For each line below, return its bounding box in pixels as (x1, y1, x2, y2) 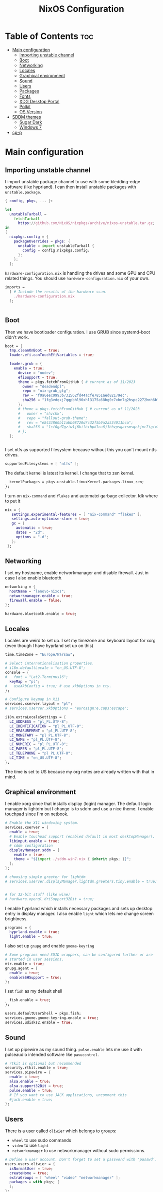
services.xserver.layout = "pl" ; (5, 701, 73, 706)
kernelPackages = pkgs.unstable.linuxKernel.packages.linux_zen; (9, 479, 145, 484)
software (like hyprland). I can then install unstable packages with (5, 184, 137, 190)
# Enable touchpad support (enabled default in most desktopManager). (9, 834, 155, 839)
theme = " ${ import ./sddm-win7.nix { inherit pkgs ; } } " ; (14, 857, 131, 861)
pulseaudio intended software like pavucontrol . (5, 1052, 99, 1057)
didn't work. (5, 334, 29, 340)
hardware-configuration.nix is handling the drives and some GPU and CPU (5, 270, 156, 276)
